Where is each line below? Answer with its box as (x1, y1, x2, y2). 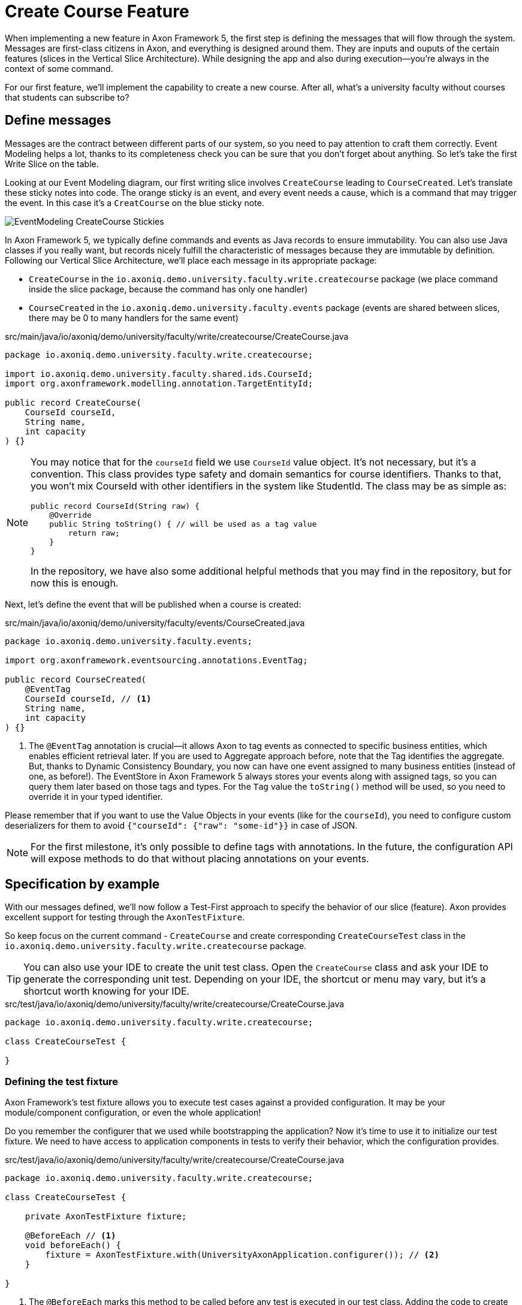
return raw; (68, 528, 120, 537)
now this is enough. (31, 576, 119, 589)
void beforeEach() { (25, 1240, 121, 1250)
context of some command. (5, 63, 113, 74)
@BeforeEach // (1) (25, 1231, 116, 1241)
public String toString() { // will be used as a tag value (49, 519, 317, 528)
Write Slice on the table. (5, 158, 99, 169)
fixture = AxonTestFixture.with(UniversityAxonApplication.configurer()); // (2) (45, 1250, 439, 1260)
